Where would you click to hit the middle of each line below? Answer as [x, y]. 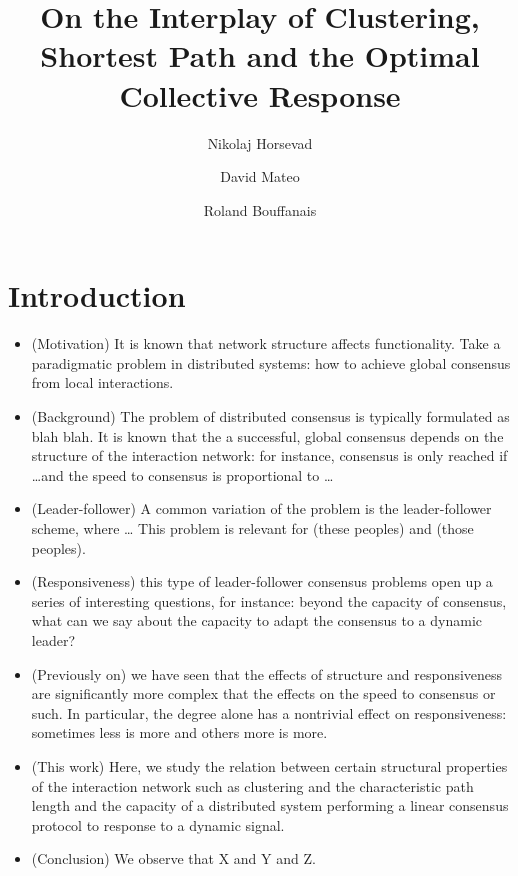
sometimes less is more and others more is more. [179, 732]
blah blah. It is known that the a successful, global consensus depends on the [267, 435]
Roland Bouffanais [260, 209]
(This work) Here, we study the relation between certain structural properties [269, 765]
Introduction [97, 295]
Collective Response [260, 94]
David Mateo [260, 176]
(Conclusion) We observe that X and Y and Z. [173, 858]
